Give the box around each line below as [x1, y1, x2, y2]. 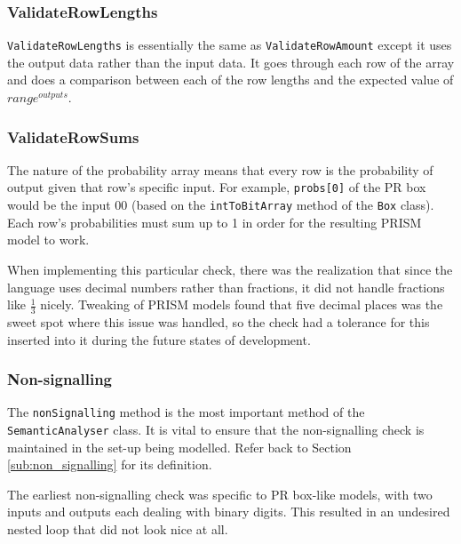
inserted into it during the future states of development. [7, 330, 311, 348]
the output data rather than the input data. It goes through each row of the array [7, 52, 455, 71]
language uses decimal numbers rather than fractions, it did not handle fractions [7, 277, 445, 296]
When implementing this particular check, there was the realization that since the [7, 260, 453, 278]
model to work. [7, 230, 90, 249]
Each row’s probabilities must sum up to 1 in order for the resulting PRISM [7, 212, 422, 231]
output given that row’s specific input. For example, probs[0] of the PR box [7, 178, 426, 196]
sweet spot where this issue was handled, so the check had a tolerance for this [7, 312, 430, 331]
